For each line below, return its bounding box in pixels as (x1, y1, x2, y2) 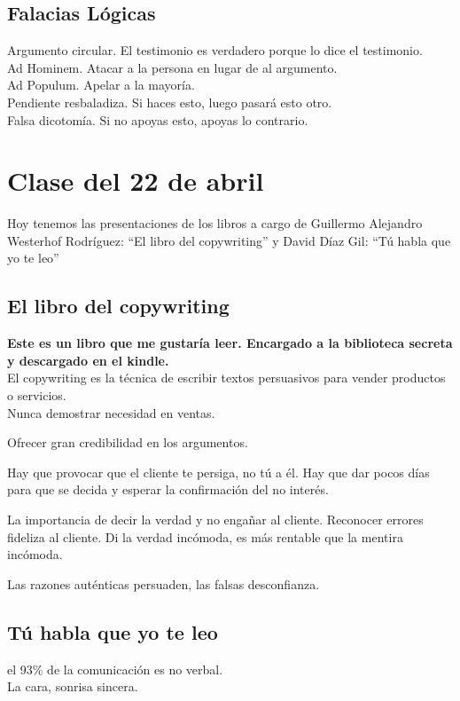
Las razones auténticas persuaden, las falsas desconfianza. (7, 574, 320, 593)
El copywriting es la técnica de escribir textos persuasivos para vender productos (7, 368, 446, 387)
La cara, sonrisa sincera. (7, 677, 138, 696)
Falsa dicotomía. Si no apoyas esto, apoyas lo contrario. (7, 110, 308, 129)
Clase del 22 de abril (7, 162, 264, 199)
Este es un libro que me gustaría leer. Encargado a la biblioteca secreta (7, 334, 453, 352)
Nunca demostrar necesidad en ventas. (7, 403, 215, 421)
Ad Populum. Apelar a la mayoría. (7, 75, 195, 94)
